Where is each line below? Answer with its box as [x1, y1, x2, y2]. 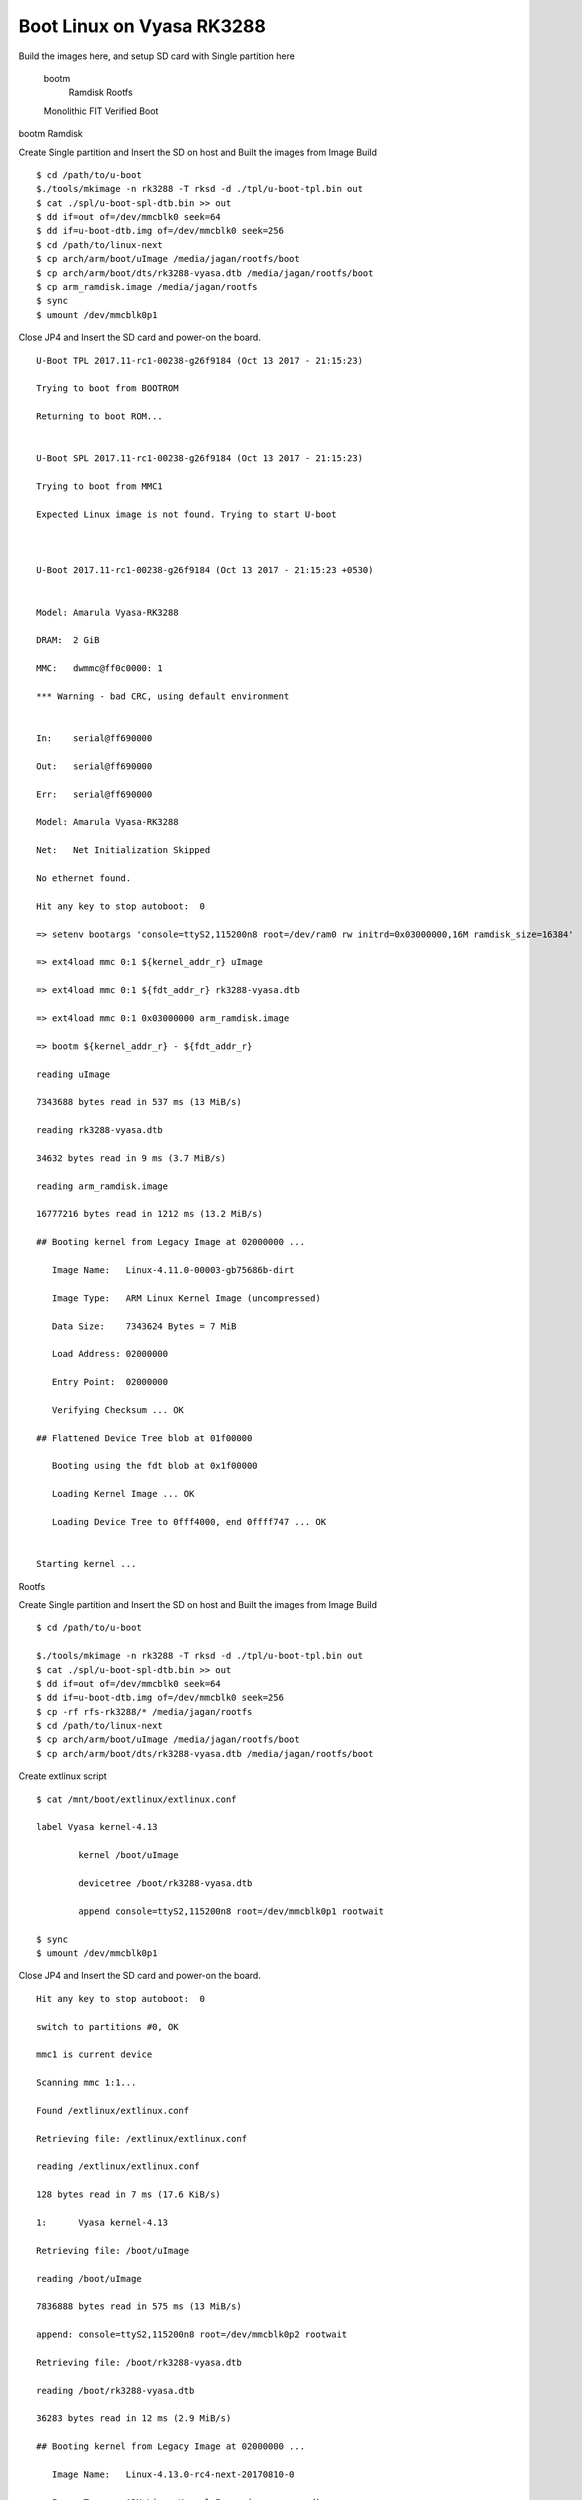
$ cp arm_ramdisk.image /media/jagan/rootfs [36, 281, 259, 293]
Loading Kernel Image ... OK [51, 1488, 195, 1500]
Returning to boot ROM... [36, 411, 164, 422]
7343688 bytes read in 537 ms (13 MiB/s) [36, 1096, 242, 1108]
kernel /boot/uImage [78, 1850, 179, 1861]
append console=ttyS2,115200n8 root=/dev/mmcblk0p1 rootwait [78, 1905, 385, 1917]
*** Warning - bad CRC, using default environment [36, 690, 290, 702]
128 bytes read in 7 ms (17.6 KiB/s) [36, 2189, 222, 2200]
